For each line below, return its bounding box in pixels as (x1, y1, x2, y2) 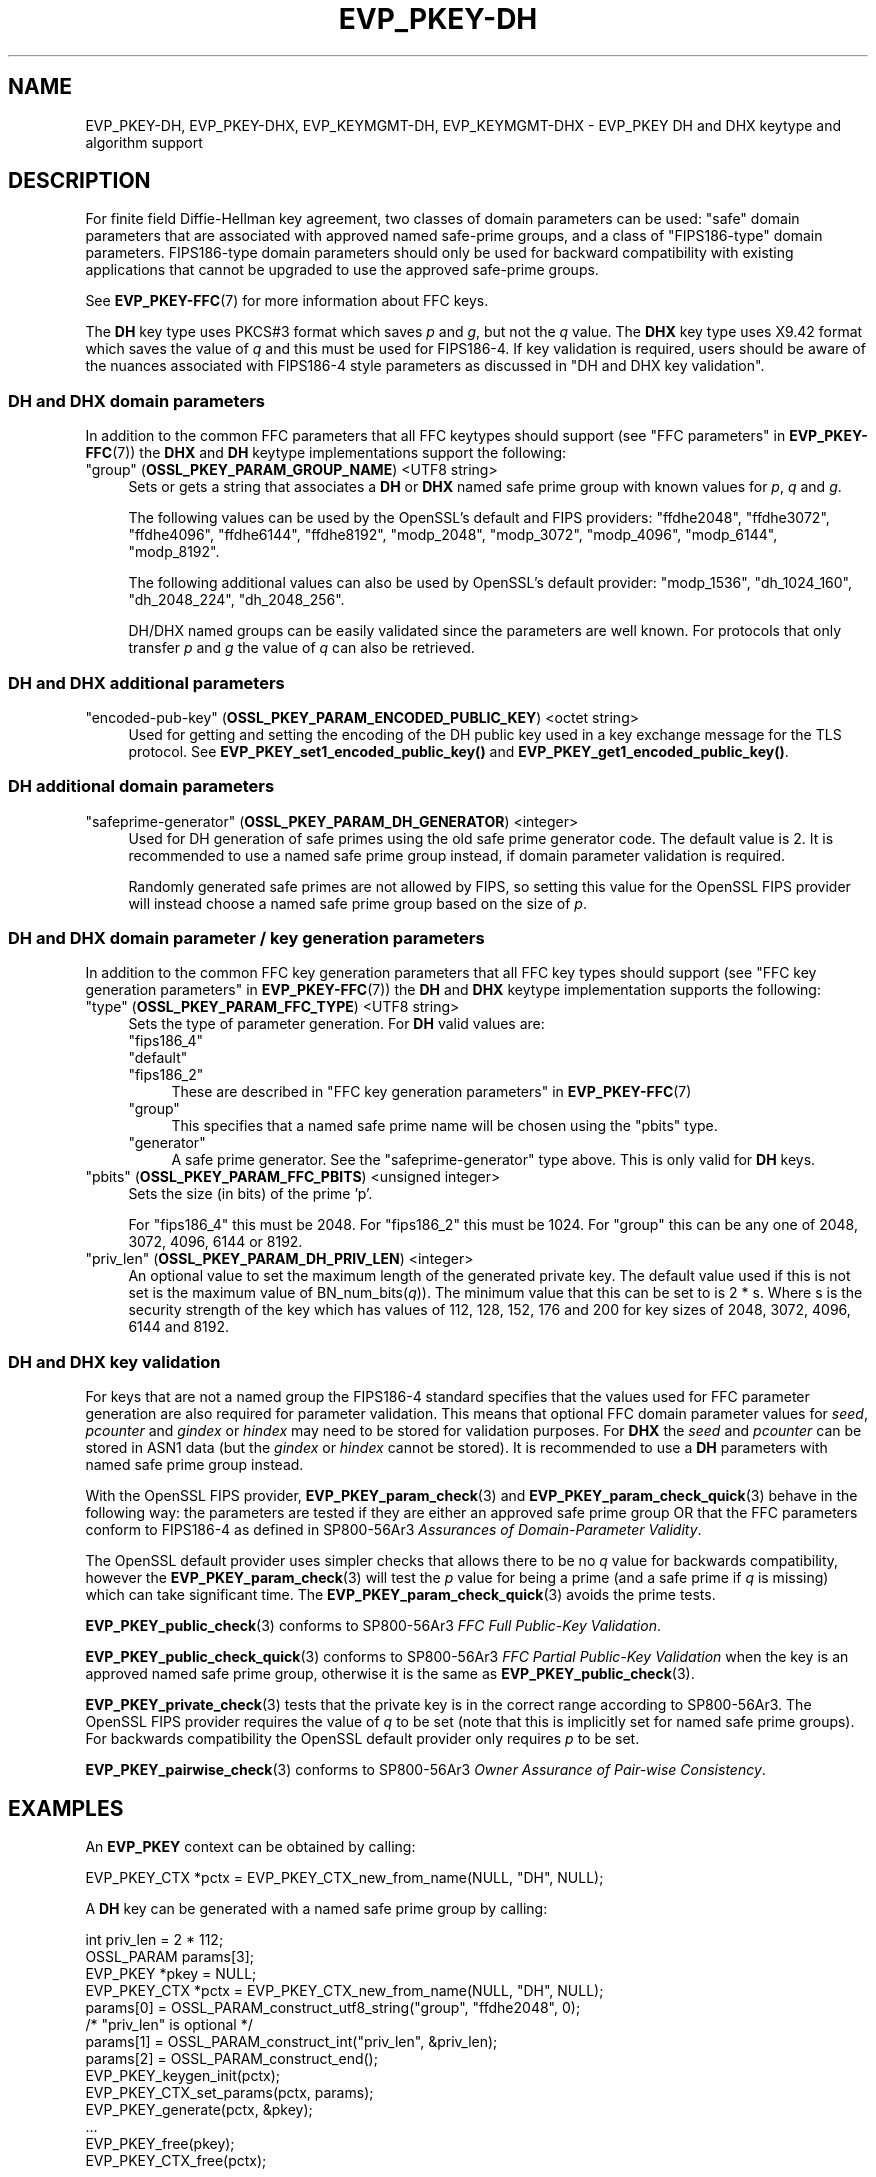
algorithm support (85, 133, 203, 151)
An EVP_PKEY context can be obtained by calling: (85, 1838, 416, 1856)
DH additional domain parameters (8, 776, 275, 797)
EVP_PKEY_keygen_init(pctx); (85, 2067, 280, 2085)
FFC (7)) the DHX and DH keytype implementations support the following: (85, 444, 567, 462)
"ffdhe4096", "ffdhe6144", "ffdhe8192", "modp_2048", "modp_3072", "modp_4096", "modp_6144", (128, 526, 778, 544)
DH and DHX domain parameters (8, 390, 266, 411)
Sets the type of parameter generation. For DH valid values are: (128, 1015, 545, 1033)
